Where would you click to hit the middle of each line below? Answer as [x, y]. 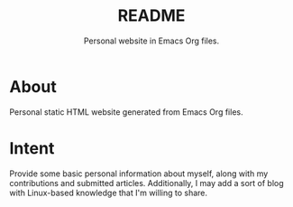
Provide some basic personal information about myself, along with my [139, 174]
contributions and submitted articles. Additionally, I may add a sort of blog [146, 183]
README [151, 16]
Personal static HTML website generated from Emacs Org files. [126, 112]
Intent [32, 148]
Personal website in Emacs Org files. [151, 41]
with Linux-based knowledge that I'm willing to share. [109, 193]
